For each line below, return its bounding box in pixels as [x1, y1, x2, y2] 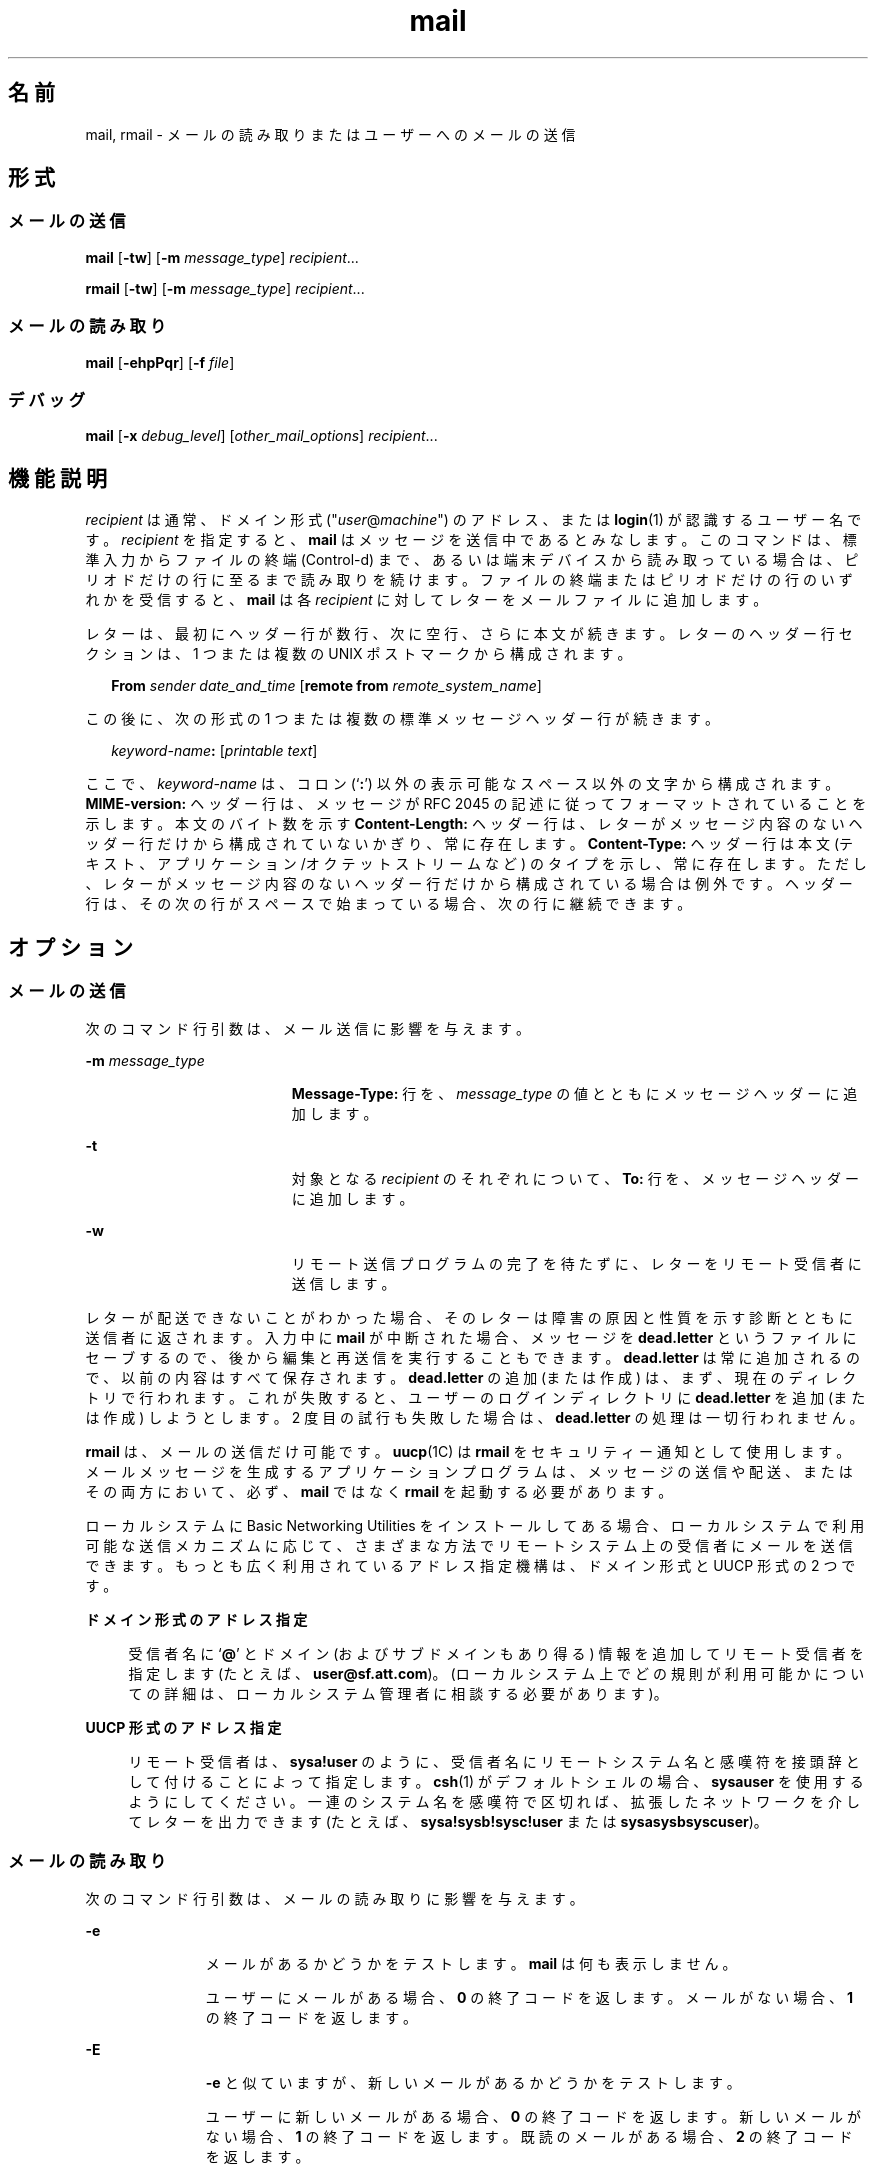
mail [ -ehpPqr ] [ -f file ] [85, 353, 235, 371]
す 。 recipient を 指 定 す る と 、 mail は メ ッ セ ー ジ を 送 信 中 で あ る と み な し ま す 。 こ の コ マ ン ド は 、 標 [85, 531, 857, 549]
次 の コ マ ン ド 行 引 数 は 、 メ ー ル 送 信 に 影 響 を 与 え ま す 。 [85, 1020, 530, 1038]
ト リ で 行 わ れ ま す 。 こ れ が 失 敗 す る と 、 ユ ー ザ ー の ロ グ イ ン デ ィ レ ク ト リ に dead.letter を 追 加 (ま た [85, 1389, 866, 1407]
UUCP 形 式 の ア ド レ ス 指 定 [85, 1719, 282, 1737]
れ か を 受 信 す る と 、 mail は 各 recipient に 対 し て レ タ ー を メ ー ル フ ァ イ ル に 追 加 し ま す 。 [85, 591, 768, 609]
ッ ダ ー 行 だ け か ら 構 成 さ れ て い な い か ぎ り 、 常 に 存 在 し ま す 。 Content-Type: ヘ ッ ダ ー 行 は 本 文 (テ [85, 835, 854, 853]
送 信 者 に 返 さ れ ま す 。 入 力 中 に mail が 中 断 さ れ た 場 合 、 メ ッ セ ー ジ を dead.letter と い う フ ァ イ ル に [85, 1329, 857, 1347]
